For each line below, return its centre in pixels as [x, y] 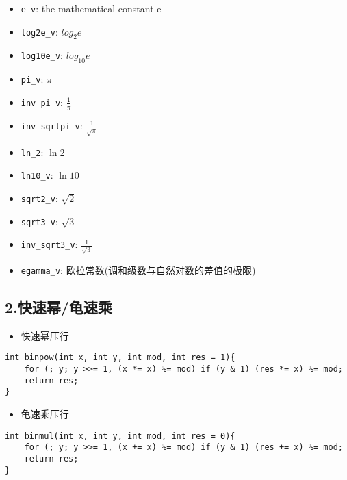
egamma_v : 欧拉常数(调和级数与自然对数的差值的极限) [138, 270]
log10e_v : [42, 55]
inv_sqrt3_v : [49, 244]
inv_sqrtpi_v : [52, 125]
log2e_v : [39, 31]
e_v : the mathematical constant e [91, 8]
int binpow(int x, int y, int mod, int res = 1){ [120, 358]
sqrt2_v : [39, 198]
